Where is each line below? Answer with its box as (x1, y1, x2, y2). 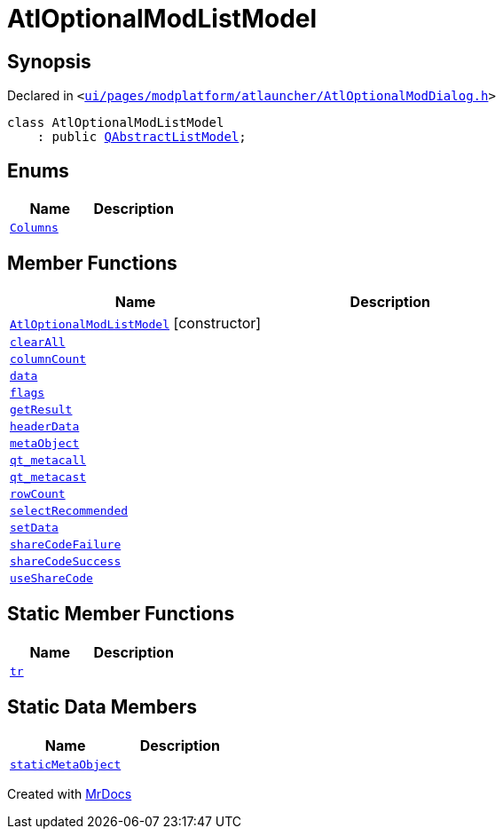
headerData (10, 419, 80, 433)
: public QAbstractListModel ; (36, 130, 247, 145)
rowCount (10, 486, 66, 501)
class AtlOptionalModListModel (7, 115, 224, 130)
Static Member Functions (7, 603, 235, 626)
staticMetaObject (10, 757, 122, 771)
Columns (10, 221, 59, 235)
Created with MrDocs (7, 785, 132, 801)
